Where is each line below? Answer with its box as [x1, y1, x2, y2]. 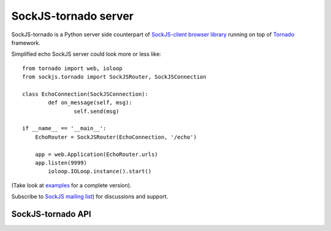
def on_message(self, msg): [48, 99, 132, 106]
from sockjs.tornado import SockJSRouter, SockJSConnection [22, 74, 207, 80]
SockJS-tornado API [11, 209, 91, 219]
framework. [11, 39, 41, 46]
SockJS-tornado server [11, 9, 134, 23]
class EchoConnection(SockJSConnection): [22, 90, 148, 98]
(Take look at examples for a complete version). [11, 181, 132, 189]
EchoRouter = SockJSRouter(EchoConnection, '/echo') [34, 133, 197, 141]
